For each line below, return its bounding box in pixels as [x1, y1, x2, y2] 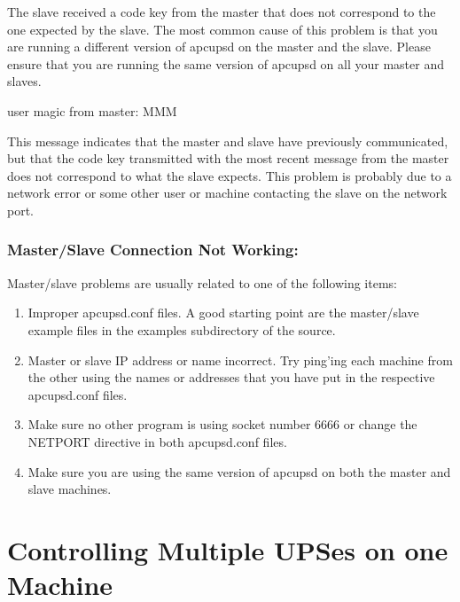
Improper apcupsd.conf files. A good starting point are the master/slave [27, 303, 419, 322]
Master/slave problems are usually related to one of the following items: [7, 273, 397, 292]
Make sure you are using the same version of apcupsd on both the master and [27, 462, 451, 481]
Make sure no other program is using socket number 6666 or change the [27, 415, 417, 434]
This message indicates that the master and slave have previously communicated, [7, 131, 448, 150]
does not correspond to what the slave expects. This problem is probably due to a [7, 166, 452, 184]
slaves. [7, 72, 42, 90]
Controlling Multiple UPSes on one [7, 531, 448, 567]
